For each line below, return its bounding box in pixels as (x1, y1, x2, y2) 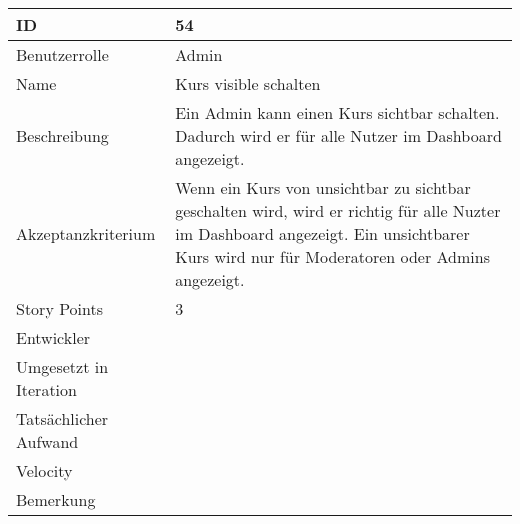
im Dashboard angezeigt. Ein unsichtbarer (175, 222, 470, 245)
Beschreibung (16, 124, 109, 147)
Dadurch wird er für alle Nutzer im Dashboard (175, 124, 502, 147)
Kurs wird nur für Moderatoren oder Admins (175, 245, 490, 268)
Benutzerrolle (16, 43, 109, 66)
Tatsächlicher (16, 407, 109, 430)
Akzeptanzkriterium (16, 222, 156, 245)
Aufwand (16, 430, 79, 453)
